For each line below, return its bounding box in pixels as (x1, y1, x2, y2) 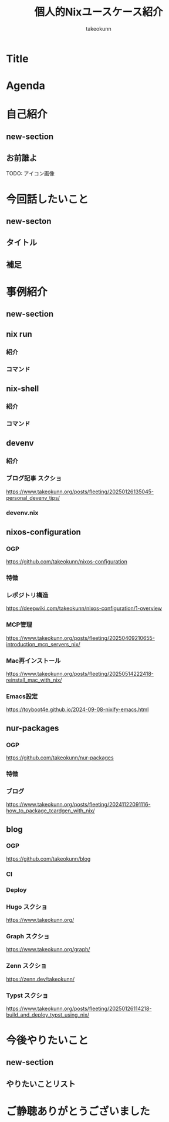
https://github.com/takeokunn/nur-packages (6, 754, 114, 761)
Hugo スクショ (6, 902, 48, 911)
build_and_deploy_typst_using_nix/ (6, 1011, 90, 1018)
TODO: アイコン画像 (6, 170, 55, 177)
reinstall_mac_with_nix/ (6, 676, 62, 683)
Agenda (6, 79, 45, 92)
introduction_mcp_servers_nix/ (6, 640, 80, 648)
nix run (6, 329, 32, 339)
